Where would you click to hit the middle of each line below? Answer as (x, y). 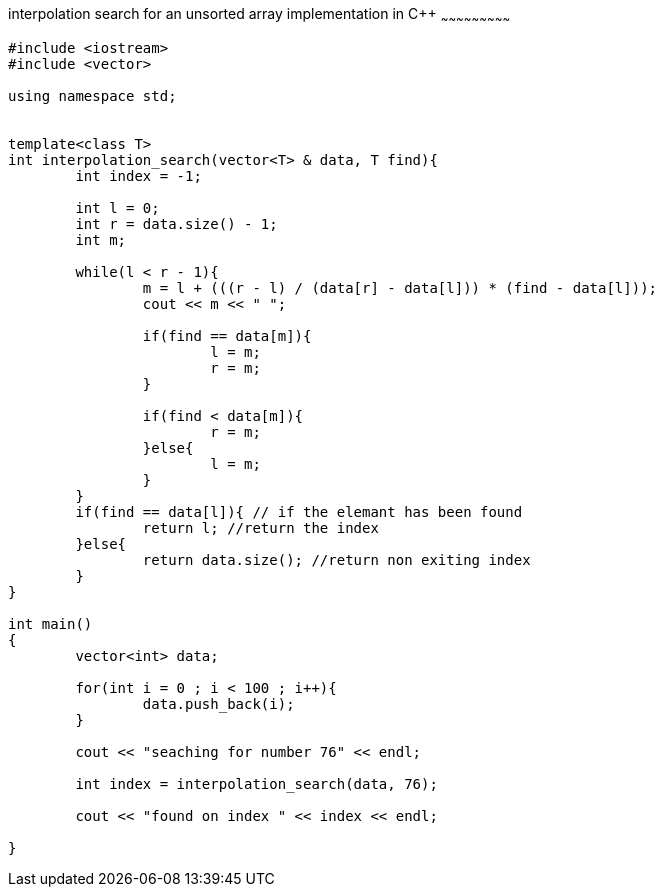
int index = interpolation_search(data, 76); (256, 783)
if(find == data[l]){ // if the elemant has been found (299, 511)
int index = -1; (138, 175)
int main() (50, 623)
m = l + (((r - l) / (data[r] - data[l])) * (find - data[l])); (400, 287)
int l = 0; (117, 207)
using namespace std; (92, 95)
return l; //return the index (260, 527)
